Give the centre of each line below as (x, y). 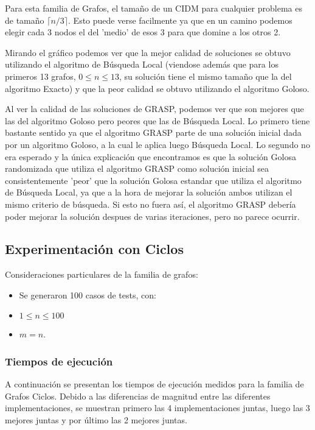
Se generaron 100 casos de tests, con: (88, 294)
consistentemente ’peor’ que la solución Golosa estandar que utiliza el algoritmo (153, 180)
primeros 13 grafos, (40, 76)
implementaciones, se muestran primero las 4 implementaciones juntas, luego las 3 (157, 408)
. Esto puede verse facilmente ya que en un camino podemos (180, 20)
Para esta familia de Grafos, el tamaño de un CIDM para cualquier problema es (154, 8)
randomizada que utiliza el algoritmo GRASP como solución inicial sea (137, 168)
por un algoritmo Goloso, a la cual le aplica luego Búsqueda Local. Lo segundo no (157, 144)
